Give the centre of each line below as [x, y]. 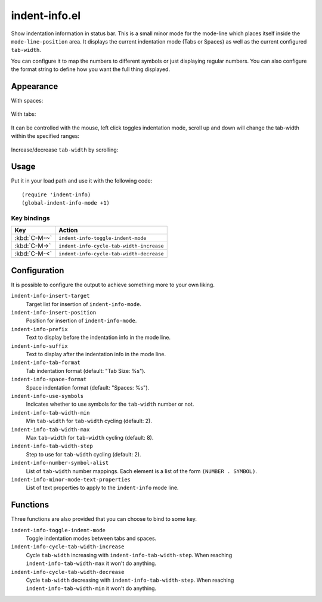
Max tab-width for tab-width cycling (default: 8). [90, 437]
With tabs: [24, 114]
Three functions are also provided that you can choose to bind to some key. [104, 519]
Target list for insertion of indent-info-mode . [83, 304]
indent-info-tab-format [46, 363]
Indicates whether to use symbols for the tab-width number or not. [110, 404]
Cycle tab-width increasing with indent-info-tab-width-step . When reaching [129, 555]
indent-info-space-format [49, 379]
